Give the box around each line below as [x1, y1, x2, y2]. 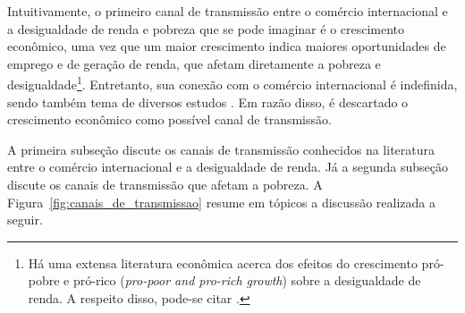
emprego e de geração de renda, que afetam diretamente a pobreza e [7, 54, 381, 72]
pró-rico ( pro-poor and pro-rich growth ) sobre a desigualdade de [73, 271, 421, 290]
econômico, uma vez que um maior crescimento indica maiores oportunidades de [7, 37, 446, 55]
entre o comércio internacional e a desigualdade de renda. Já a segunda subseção [7, 157, 448, 176]
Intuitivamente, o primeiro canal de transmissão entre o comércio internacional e [7, 2, 448, 20]
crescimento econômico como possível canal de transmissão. [7, 110, 332, 129]
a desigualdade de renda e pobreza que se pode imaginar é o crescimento [7, 19, 405, 38]
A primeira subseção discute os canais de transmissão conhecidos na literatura [7, 140, 435, 158]
